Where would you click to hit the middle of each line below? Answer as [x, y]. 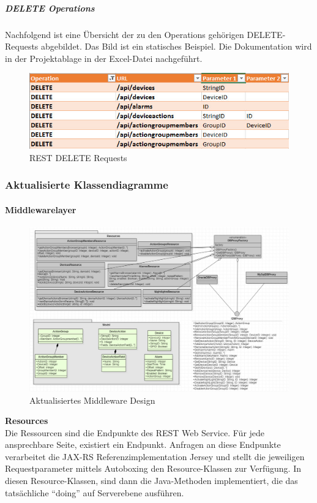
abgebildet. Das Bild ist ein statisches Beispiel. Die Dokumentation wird [177, 46]
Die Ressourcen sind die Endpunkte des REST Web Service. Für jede [135, 432]
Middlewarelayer [41, 209]
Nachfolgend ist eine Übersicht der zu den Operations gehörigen [125, 34]
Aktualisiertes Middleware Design [92, 400]
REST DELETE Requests [78, 157]
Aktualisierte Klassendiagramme [87, 185]
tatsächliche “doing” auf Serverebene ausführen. [95, 492]
